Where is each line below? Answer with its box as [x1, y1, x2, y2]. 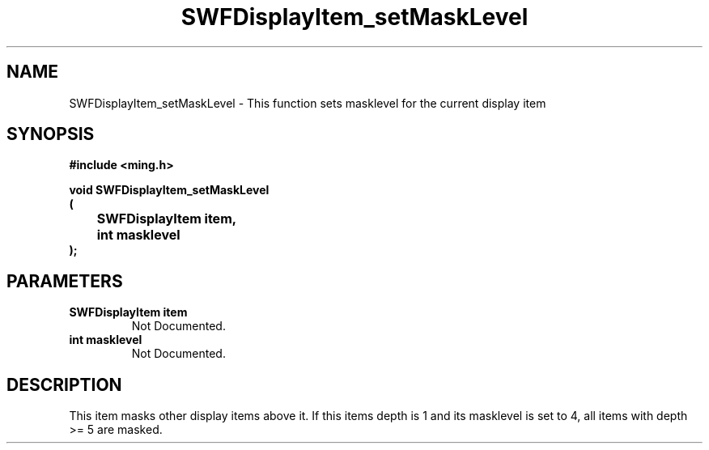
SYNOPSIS [6, 124, 95, 145]
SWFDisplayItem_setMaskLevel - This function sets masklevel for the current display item [69, 96, 546, 110]
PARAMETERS [6, 270, 123, 291]
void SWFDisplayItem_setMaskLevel [69, 183, 270, 197]
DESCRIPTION [6, 374, 122, 395]
